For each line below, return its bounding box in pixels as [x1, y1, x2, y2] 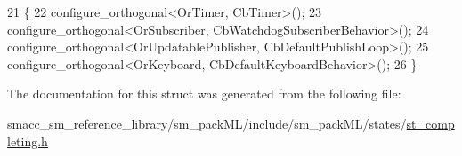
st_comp [406, 113, 455, 132]
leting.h [7, 131, 48, 150]
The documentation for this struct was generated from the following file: [7, 84, 401, 103]
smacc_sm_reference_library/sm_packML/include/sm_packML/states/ [7, 113, 407, 132]
